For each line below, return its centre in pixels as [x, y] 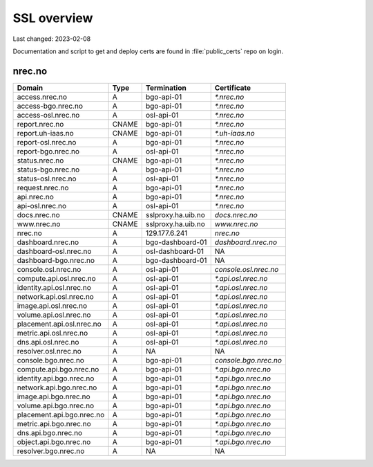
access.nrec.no [42, 97]
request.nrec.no [43, 187]
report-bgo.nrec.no [48, 151]
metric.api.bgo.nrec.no [54, 423]
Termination [166, 88]
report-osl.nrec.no [47, 142]
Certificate [233, 88]
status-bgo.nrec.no [48, 170]
